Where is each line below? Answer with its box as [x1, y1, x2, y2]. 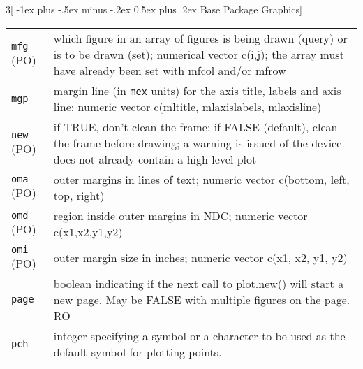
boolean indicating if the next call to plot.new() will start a [53, 275, 344, 291]
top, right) [53, 187, 105, 203]
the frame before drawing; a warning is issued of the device [53, 134, 342, 151]
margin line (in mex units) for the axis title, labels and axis [53, 82, 341, 99]
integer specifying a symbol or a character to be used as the [53, 327, 346, 344]
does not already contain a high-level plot [53, 150, 257, 167]
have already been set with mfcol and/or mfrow [53, 61, 286, 78]
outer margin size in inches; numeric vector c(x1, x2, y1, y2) [53, 249, 348, 266]
